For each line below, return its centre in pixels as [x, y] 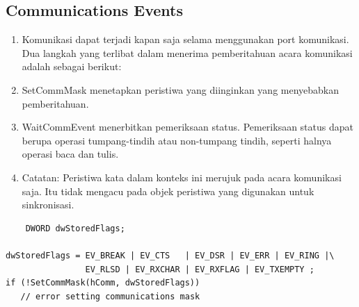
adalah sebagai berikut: [72, 66]
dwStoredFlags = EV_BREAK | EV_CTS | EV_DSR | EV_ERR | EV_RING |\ [170, 255]
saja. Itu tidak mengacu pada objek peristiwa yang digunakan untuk [168, 191]
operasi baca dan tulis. [70, 154]
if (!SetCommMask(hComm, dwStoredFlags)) [103, 283]
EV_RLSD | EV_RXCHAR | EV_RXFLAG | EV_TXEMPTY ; [200, 269]
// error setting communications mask [110, 296]
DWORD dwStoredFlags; [75, 228]
